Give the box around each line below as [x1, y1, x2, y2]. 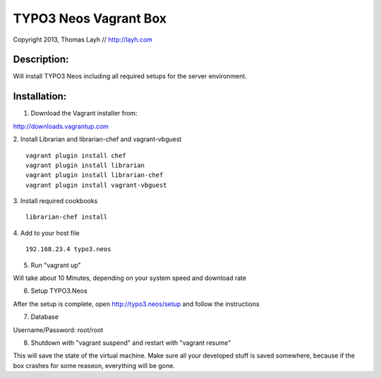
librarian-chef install [25, 213, 108, 221]
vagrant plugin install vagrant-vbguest [25, 181, 167, 189]
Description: [13, 54, 69, 66]
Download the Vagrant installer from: [30, 109, 138, 118]
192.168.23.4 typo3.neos [25, 245, 111, 253]
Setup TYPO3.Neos [30, 286, 87, 295]
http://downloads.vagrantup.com [13, 122, 109, 130]
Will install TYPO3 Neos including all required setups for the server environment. [13, 72, 247, 80]
